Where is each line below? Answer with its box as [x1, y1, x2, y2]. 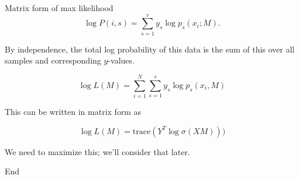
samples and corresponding [5, 54, 101, 66]
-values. [108, 54, 135, 66]
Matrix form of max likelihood [5, 2, 114, 13]
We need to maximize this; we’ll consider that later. [5, 145, 190, 157]
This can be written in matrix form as [5, 106, 142, 118]
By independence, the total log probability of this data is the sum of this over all [5, 43, 295, 55]
